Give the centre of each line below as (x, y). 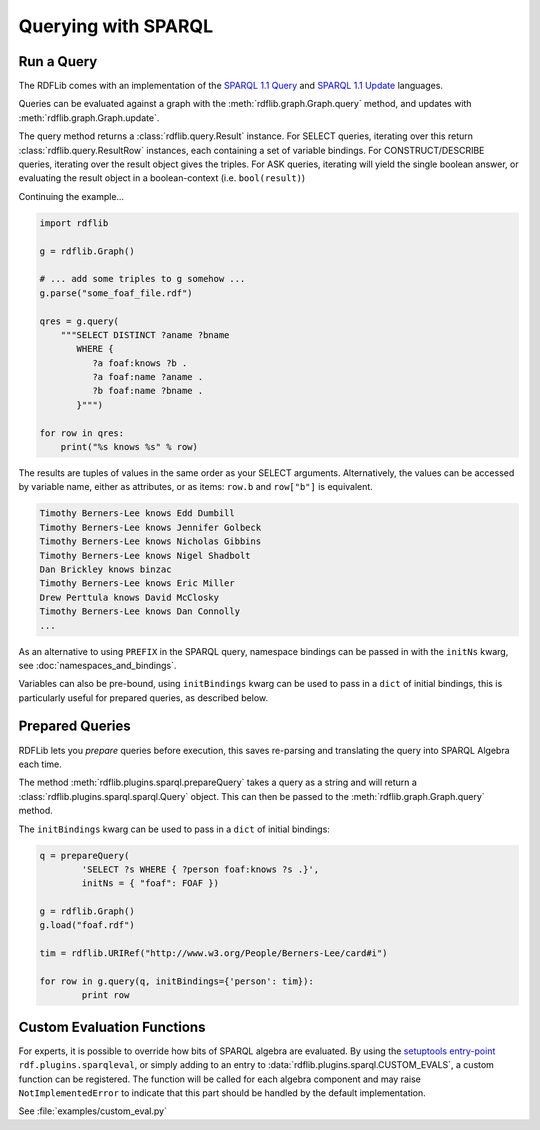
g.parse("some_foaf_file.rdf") (116, 293)
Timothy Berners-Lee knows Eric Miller (137, 583)
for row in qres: (82, 433)
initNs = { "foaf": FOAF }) (150, 883)
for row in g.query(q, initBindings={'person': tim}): (176, 981)
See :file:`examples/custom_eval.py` (92, 1111)
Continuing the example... (71, 196)
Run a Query (58, 61)
